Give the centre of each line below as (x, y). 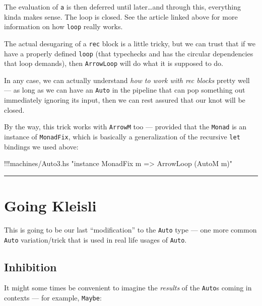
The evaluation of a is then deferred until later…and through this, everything (123, 7)
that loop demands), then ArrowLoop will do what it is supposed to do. (114, 63)
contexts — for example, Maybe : (53, 298)
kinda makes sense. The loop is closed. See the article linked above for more (121, 16)
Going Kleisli (50, 205)
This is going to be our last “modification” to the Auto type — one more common (130, 229)
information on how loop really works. (63, 26)
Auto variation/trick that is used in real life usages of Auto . (95, 239)
